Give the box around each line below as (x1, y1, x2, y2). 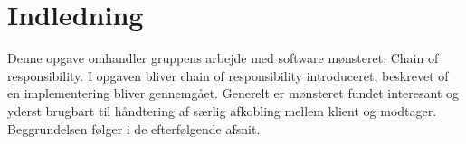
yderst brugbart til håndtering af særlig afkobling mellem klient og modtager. (7, 101, 437, 120)
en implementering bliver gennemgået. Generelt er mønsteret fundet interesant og (7, 84, 460, 103)
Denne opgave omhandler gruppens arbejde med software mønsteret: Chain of (7, 49, 439, 67)
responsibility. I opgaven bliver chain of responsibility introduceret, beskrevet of (7, 66, 449, 85)
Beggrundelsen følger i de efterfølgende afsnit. (7, 119, 261, 138)
